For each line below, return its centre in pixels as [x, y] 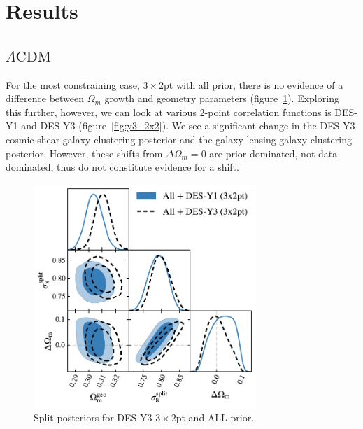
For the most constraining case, [73, 84]
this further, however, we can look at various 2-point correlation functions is [169, 112]
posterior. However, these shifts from [84, 153]
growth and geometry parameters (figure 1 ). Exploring [222, 98]
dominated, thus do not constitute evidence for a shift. [122, 167]
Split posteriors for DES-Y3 [93, 417]
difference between [45, 98]
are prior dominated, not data [273, 153]
